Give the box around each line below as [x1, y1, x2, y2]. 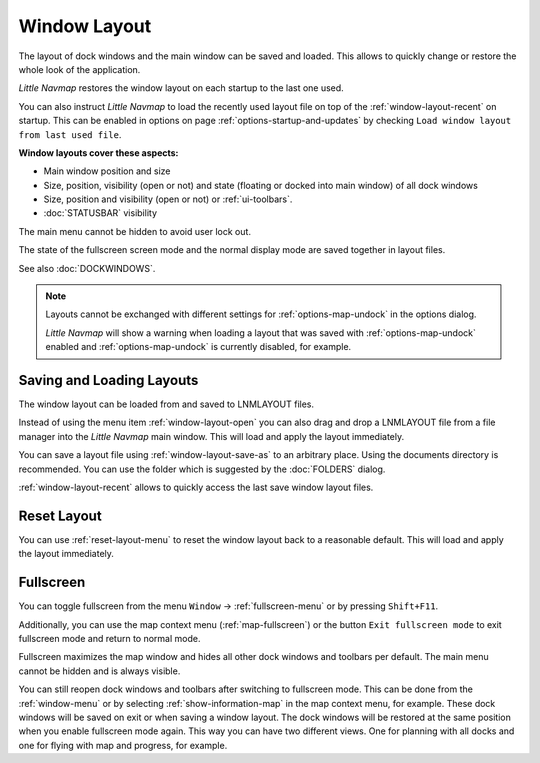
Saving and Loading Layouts [18, 372, 199, 389]
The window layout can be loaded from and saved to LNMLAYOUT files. [18, 398, 315, 410]
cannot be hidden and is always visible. [18, 665, 181, 677]
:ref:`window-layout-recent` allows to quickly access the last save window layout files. [18, 481, 374, 494]
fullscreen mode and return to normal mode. [18, 633, 201, 645]
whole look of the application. [18, 63, 141, 75]
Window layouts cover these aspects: [18, 146, 179, 159]
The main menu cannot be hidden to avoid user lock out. [18, 225, 252, 237]
